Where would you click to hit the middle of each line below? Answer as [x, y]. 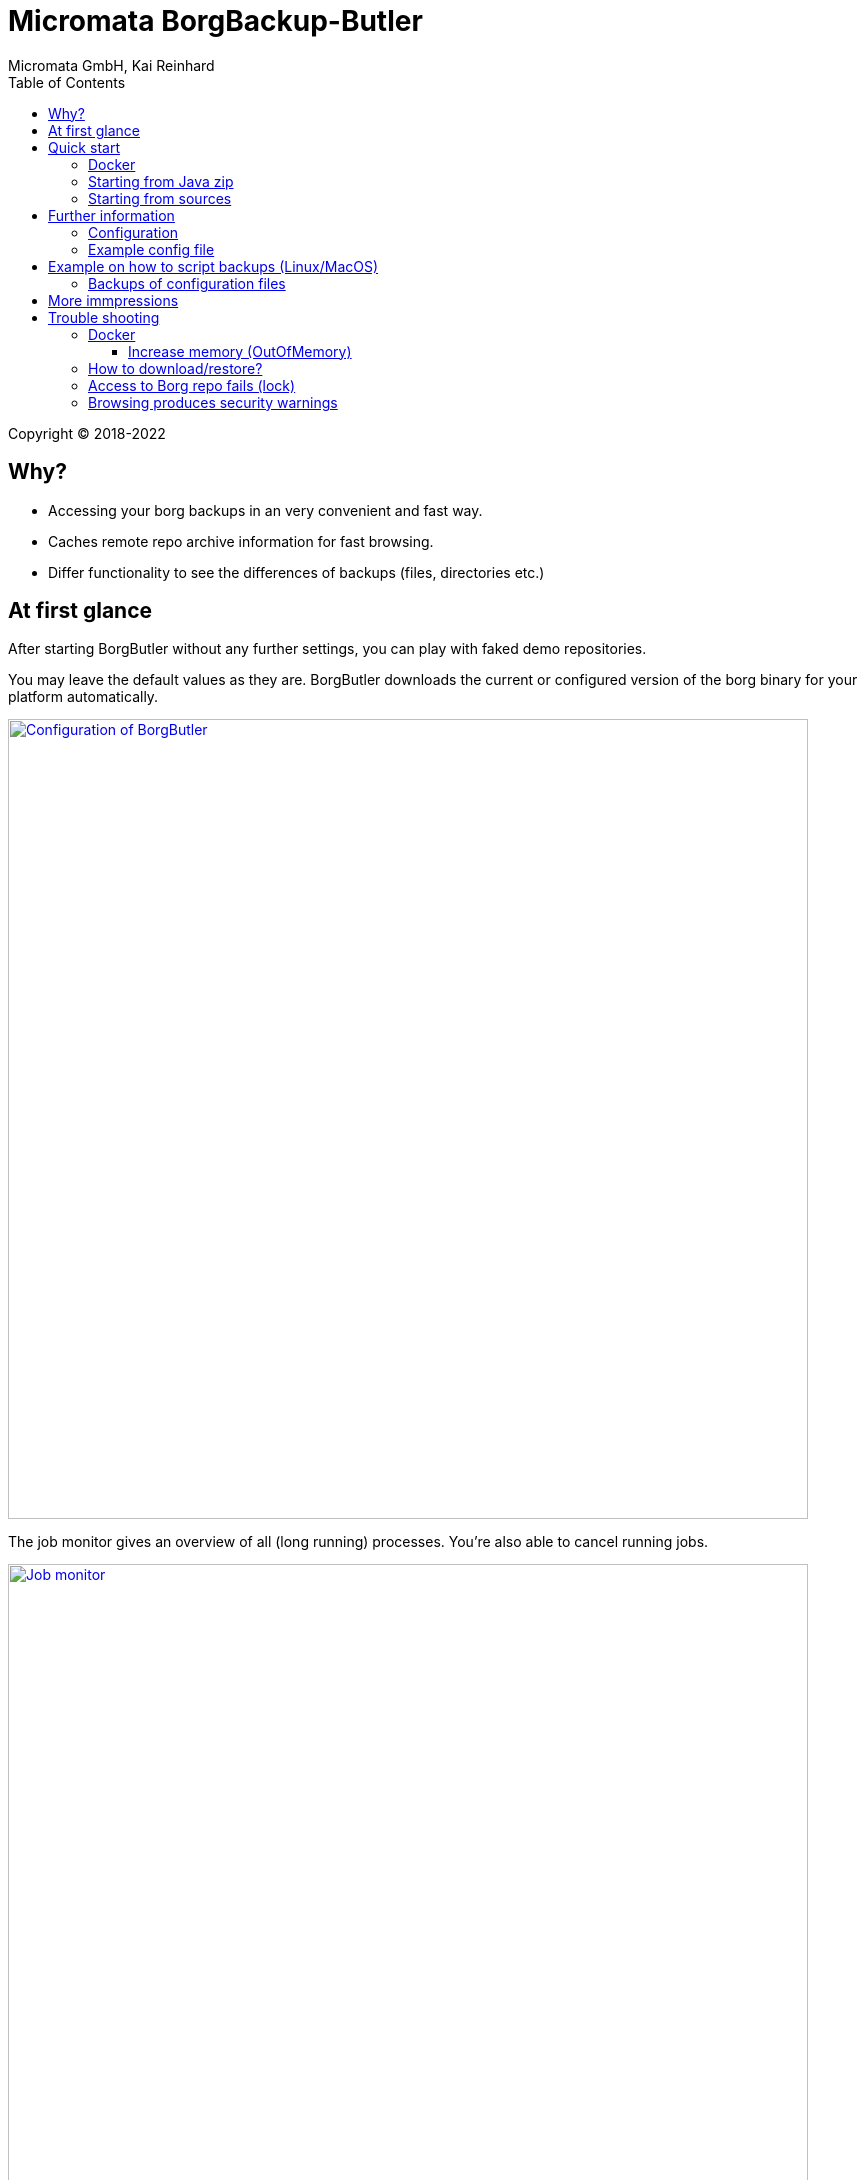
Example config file [151, 249]
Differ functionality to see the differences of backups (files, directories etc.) [296, 572]
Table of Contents [67, 82]
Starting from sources [160, 198]
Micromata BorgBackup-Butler [215, 21]
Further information [111, 215]
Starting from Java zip [161, 181]
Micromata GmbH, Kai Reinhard [111, 65]
